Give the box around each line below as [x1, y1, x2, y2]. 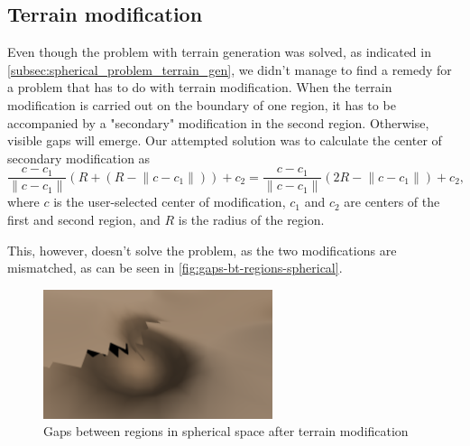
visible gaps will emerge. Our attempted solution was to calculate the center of [7, 131, 442, 150]
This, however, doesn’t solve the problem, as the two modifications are [7, 240, 397, 259]
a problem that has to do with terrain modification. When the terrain [7, 78, 392, 97]
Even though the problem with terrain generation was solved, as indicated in [7, 42, 431, 61]
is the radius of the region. [178, 210, 325, 229]
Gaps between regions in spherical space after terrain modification [43, 422, 409, 441]
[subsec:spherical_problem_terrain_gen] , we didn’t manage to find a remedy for [7, 60, 452, 79]
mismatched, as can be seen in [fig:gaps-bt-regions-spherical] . [7, 258, 343, 277]
